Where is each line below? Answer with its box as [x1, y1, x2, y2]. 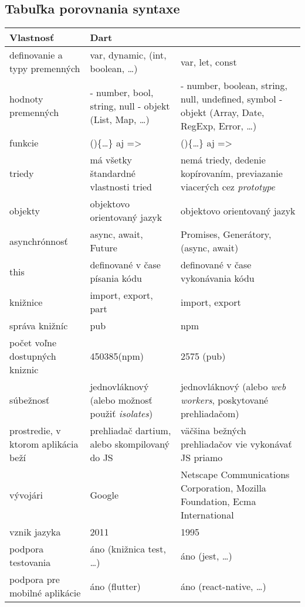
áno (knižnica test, [90, 542, 166, 556]
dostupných [9, 349, 56, 363]
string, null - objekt [90, 98, 170, 112]
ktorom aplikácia [9, 437, 79, 451]
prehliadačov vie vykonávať [180, 437, 292, 451]
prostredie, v [9, 424, 61, 438]
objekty [9, 203, 40, 217]
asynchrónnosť [9, 234, 68, 248]
